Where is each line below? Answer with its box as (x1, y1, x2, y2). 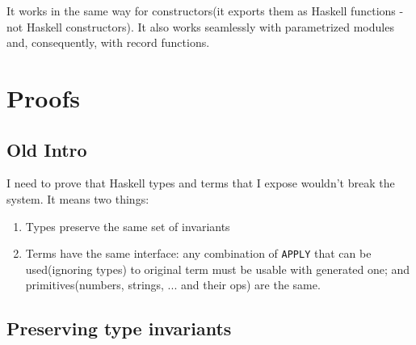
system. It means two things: (6, 190, 149, 207)
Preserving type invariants (6, 316, 232, 341)
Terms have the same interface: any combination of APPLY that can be (25, 245, 372, 262)
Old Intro (6, 137, 87, 162)
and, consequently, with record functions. (6, 34, 210, 51)
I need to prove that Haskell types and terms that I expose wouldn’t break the (6, 175, 395, 191)
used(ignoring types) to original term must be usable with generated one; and (25, 260, 410, 277)
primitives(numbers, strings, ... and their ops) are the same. (25, 276, 321, 293)
